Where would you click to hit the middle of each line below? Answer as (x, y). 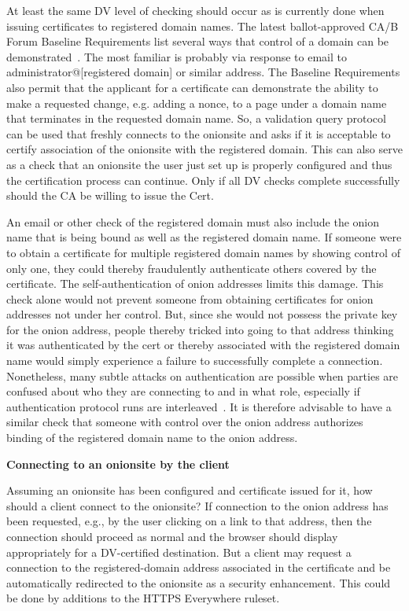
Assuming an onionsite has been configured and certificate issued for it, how (190, 490)
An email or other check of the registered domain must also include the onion (193, 221)
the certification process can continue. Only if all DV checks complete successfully (203, 180)
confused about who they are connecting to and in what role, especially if (183, 391)
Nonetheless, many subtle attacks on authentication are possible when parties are (203, 375)
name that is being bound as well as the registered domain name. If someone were (204, 237)
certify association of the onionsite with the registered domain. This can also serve (204, 149)
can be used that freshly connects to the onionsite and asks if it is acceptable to (199, 133)
